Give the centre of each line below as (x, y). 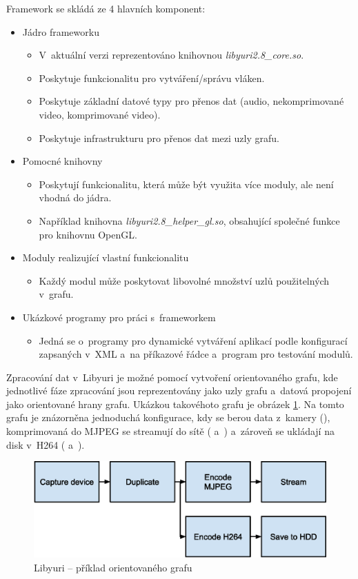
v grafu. (56, 294)
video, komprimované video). (100, 114)
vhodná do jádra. (75, 197)
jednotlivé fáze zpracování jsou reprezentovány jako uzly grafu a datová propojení (179, 390)
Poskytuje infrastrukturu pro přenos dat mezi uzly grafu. (159, 138)
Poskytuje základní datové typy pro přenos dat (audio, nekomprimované (191, 101)
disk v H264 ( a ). (46, 444)
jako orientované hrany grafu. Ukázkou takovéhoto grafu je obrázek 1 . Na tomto (175, 404)
